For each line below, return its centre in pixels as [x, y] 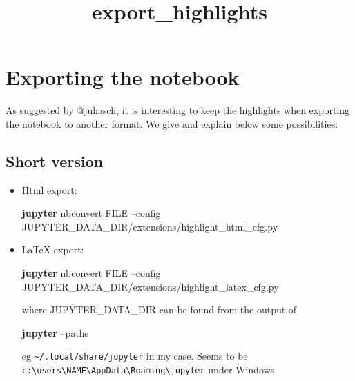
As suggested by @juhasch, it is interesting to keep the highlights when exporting [178, 110]
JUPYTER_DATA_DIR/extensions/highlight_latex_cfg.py [150, 286]
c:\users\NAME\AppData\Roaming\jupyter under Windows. [150, 370]
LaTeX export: [53, 250]
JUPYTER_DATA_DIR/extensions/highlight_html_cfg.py [150, 226]
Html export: [49, 189]
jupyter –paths [55, 332]
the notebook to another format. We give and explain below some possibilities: [172, 123]
